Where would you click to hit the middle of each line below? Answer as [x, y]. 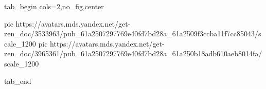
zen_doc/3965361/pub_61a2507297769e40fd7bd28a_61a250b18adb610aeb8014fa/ [133, 53]
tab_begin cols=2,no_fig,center [54, 6]
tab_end [18, 81]
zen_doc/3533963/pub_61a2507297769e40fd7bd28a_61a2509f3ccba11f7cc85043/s [133, 34]
